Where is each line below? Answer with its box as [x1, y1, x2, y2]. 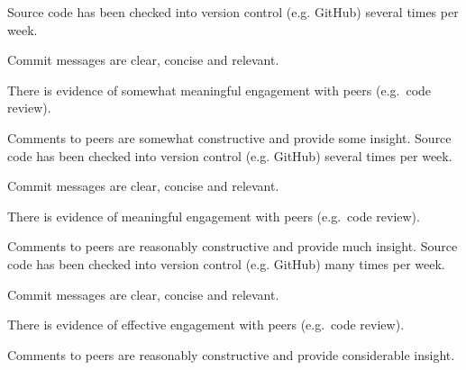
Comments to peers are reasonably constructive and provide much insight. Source [7, 237, 458, 256]
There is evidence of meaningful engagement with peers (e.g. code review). [7, 206, 420, 225]
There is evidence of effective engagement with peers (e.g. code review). [7, 315, 405, 334]
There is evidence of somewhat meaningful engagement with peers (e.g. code [7, 80, 432, 99]
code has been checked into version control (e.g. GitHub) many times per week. [7, 254, 445, 273]
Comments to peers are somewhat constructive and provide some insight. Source [7, 128, 452, 147]
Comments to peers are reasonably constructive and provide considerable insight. [7, 345, 455, 364]
